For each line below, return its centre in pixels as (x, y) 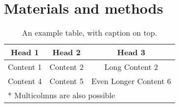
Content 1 (25, 67)
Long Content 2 (131, 67)
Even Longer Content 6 (131, 81)
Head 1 (25, 52)
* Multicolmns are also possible (62, 95)
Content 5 (67, 81)
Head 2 (67, 52)
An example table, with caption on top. (89, 33)
